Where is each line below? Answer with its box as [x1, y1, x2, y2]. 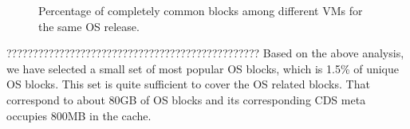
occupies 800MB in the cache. [6, 107, 152, 123]
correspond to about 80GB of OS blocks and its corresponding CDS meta [6, 91, 366, 107]
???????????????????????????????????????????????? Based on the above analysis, [6, 45, 404, 61]
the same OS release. [38, 18, 140, 34]
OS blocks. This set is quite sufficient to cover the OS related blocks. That [6, 76, 370, 92]
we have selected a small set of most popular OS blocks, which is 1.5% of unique [6, 60, 399, 76]
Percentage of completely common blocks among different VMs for [38, 2, 363, 18]
